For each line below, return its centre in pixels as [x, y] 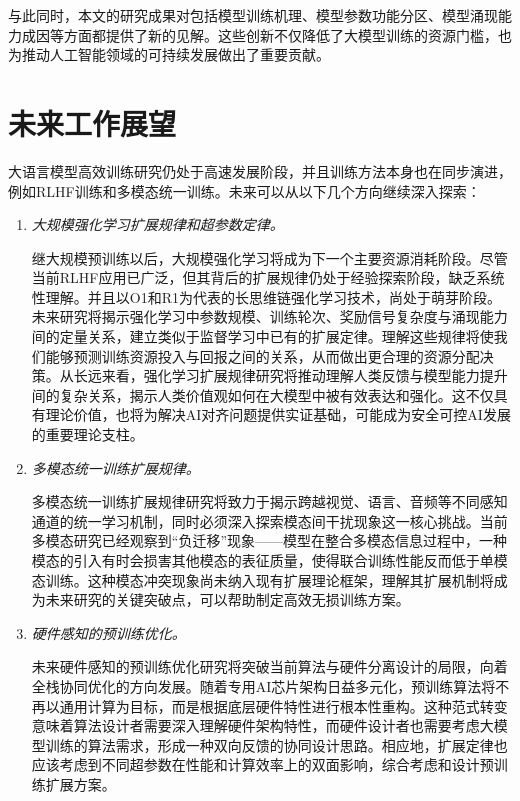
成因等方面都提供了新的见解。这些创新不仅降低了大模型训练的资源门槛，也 [266, 34]
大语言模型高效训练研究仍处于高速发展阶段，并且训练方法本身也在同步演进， [260, 170]
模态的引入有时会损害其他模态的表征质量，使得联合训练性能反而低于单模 [269, 560]
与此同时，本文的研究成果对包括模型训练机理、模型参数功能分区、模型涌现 [253, 15]
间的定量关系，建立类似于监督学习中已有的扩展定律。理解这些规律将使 [262, 336]
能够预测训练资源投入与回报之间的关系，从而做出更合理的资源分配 [262, 355]
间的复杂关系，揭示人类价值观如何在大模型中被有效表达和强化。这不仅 [262, 394]
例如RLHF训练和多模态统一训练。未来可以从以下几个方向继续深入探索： [244, 190]
